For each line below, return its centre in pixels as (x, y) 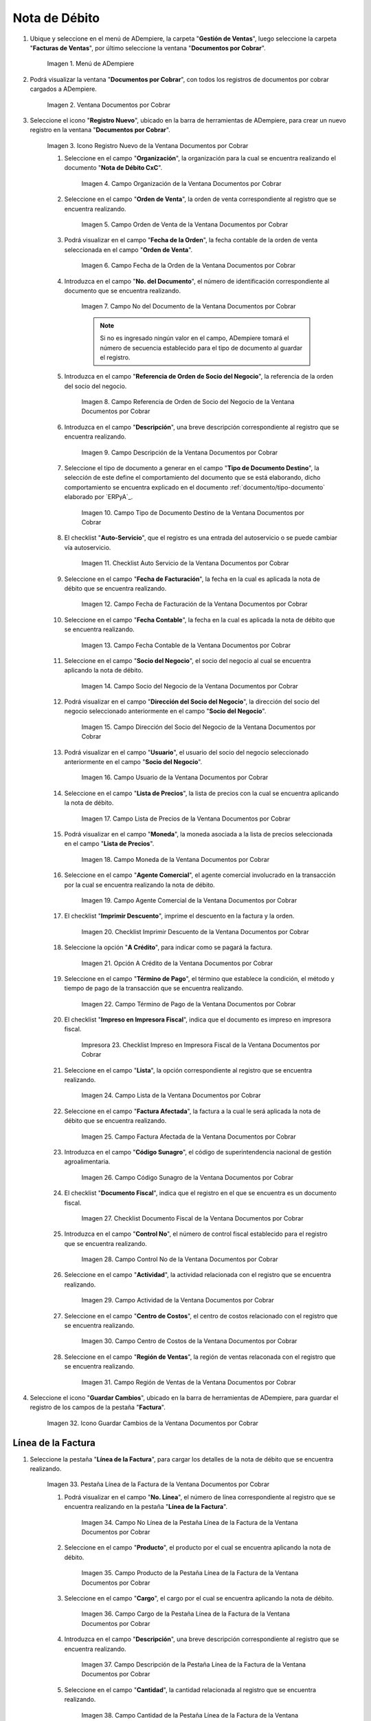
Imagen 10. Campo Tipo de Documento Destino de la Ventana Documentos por (193, 512)
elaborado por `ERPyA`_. (99, 497)
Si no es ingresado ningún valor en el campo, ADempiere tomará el (194, 338)
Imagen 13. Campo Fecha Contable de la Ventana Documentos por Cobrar (186, 645)
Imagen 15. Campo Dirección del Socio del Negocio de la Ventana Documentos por (199, 727)
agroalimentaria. (87, 1162)
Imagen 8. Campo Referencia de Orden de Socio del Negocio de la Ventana (188, 402)
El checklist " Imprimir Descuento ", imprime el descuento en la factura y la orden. (179, 916)
